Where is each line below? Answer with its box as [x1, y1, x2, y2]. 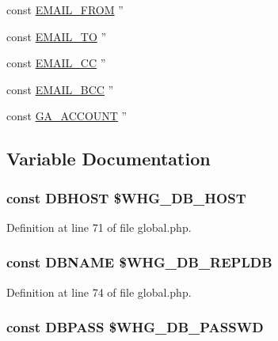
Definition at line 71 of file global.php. [6, 218, 192, 235]
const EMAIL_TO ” [6, 28, 107, 44]
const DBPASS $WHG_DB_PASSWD [6, 317, 264, 337]
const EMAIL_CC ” [6, 55, 106, 71]
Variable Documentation [6, 146, 211, 171]
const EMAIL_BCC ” [6, 81, 114, 97]
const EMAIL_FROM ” [6, 2, 124, 17]
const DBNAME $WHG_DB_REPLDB [6, 252, 272, 272]
